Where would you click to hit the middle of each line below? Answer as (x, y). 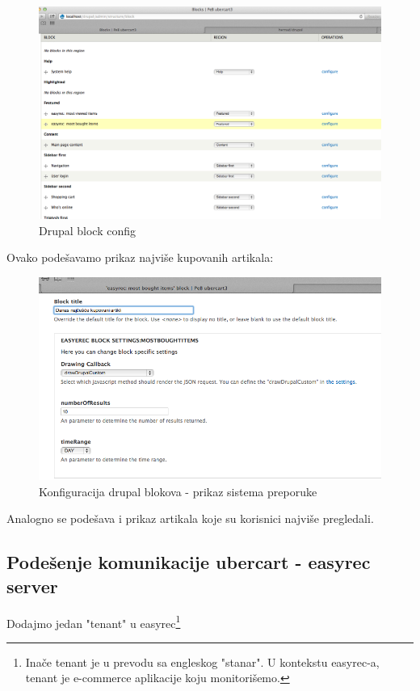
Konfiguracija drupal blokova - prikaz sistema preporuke (178, 491)
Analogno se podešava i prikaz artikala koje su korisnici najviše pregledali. (190, 518)
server (32, 586)
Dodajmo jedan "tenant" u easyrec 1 (94, 621)
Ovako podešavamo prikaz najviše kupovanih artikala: (140, 257)
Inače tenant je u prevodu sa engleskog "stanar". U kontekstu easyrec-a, (202, 662)
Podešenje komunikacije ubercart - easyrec (189, 562)
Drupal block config (88, 230)
